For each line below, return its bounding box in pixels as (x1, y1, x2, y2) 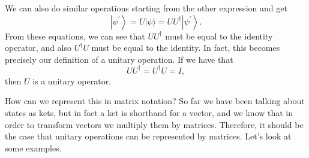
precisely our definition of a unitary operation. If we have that (5, 53, 233, 65)
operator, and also (5, 41, 72, 54)
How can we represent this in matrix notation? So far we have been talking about (5, 95, 305, 107)
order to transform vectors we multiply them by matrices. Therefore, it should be (5, 118, 304, 130)
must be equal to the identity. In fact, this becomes (91, 41, 280, 54)
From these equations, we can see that (5, 29, 145, 42)
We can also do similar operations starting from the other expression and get (5, 2, 287, 14)
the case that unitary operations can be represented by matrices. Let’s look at (5, 130, 292, 142)
